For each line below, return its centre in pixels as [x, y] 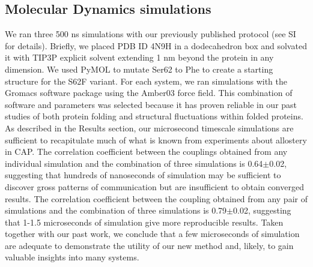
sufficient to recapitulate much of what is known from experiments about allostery [156, 139]
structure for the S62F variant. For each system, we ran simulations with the [146, 81]
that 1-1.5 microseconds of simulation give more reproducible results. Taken [144, 222]
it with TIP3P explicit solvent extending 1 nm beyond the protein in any [139, 57]
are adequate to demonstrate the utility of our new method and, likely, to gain [149, 245]
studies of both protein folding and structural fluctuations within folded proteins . [154, 116]
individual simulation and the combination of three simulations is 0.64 [134, 163]
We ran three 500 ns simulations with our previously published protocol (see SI [150, 34]
